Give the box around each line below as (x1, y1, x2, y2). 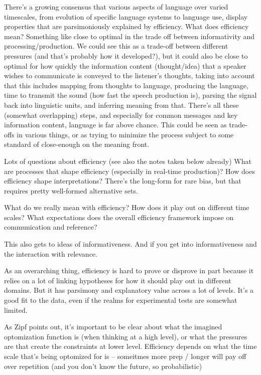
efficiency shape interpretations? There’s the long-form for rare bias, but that (4, 175, 241, 186)
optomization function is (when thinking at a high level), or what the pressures (4, 331, 247, 341)
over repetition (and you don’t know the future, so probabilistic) (4, 360, 202, 371)
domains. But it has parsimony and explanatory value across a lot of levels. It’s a (4, 285, 254, 295)
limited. (4, 304, 28, 315)
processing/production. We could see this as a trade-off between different (4, 41, 228, 51)
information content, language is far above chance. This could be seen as (4, 119, 227, 130)
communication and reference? (4, 222, 97, 232)
